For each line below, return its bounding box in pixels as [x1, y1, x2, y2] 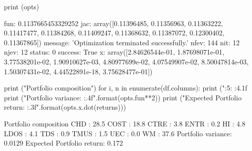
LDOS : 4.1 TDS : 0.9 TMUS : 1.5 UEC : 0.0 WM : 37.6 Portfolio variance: [4, 128, 232, 138]
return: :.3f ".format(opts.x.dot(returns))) [4, 102, 126, 112]
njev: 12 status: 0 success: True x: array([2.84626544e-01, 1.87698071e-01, [4, 47, 224, 57]
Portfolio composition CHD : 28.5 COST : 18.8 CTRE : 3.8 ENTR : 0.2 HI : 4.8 [4, 118, 246, 128]
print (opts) [4, 1, 39, 11]
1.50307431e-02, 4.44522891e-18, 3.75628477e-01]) [4, 66, 153, 76]
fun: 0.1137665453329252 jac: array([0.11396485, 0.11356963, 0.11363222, [4, 18, 223, 28]
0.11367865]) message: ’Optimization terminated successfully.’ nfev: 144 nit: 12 [4, 37, 240, 47]
